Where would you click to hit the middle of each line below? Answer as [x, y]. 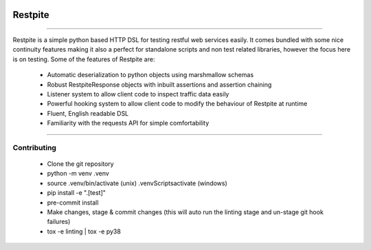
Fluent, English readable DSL [88, 113]
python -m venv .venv [78, 174]
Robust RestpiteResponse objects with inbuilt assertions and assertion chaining [159, 84]
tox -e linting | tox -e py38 [84, 231]
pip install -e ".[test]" [77, 193]
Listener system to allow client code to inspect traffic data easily [138, 94]
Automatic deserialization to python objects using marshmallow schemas [150, 75]
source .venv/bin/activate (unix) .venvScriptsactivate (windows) [137, 183]
